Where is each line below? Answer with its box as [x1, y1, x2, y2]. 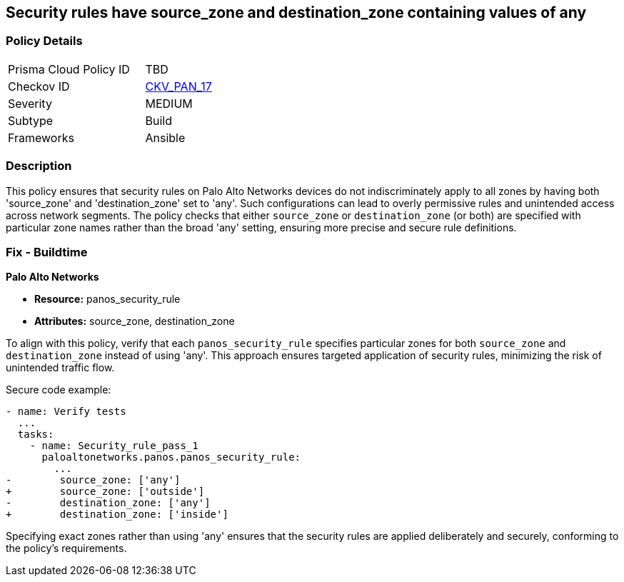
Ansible [145, 130, 186, 145]
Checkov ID [8, 79, 70, 94]
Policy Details [6, 34, 83, 49]
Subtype [8, 113, 54, 128]
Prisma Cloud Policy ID [8, 61, 130, 76]
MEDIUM [145, 96, 193, 111]
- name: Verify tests [6, 406, 126, 418]
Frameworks [8, 130, 74, 145]
